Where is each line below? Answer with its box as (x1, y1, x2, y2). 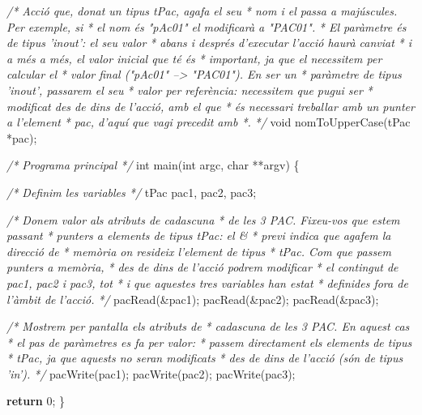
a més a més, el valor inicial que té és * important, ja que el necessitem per (6, 49, 382, 66)
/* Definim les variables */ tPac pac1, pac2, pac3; (6, 183, 257, 200)
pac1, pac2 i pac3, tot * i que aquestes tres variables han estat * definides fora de (6, 274, 408, 291)
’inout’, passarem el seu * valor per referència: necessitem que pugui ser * (6, 81, 373, 98)
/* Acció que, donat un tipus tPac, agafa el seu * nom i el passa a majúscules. (6, 2, 398, 19)
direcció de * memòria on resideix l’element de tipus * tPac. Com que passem (6, 242, 391, 259)
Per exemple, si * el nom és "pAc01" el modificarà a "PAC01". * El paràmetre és (6, 18, 407, 35)
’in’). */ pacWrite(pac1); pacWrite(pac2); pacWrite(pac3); (6, 365, 296, 382)
